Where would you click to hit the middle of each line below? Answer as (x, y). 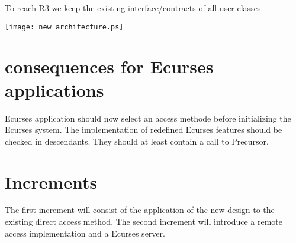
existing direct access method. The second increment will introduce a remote (144, 221)
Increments (51, 181)
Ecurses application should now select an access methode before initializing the (148, 118)
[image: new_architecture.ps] (64, 27)
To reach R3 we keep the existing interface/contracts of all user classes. (134, 8)
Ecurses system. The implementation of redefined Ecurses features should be (144, 129)
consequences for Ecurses (109, 66)
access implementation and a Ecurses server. (85, 233)
